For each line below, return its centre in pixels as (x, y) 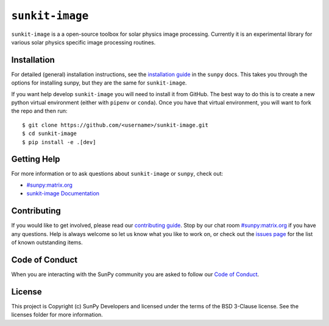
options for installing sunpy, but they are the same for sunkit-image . (99, 83)
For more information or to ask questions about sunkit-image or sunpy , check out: (117, 174)
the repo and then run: (39, 111)
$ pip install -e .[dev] (59, 142)
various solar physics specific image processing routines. (83, 42)
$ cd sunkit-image (50, 134)
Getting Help (36, 159)
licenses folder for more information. (57, 315)
